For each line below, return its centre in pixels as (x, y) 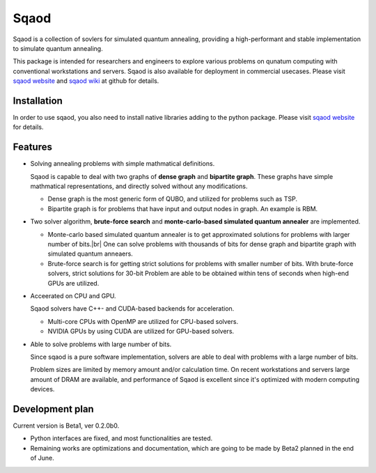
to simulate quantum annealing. (58, 48)
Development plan (53, 409)
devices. (42, 389)
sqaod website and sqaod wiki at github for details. (86, 81)
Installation (38, 101)
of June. (42, 458)
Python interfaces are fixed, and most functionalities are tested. (122, 438)
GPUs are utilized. (73, 283)
